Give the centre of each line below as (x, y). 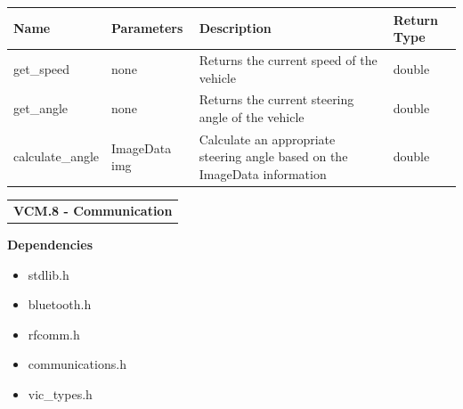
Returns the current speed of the (288, 59)
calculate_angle (57, 156)
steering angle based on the (273, 156)
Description (235, 28)
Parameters (147, 28)
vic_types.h (60, 393)
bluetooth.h (60, 304)
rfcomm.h (54, 334)
